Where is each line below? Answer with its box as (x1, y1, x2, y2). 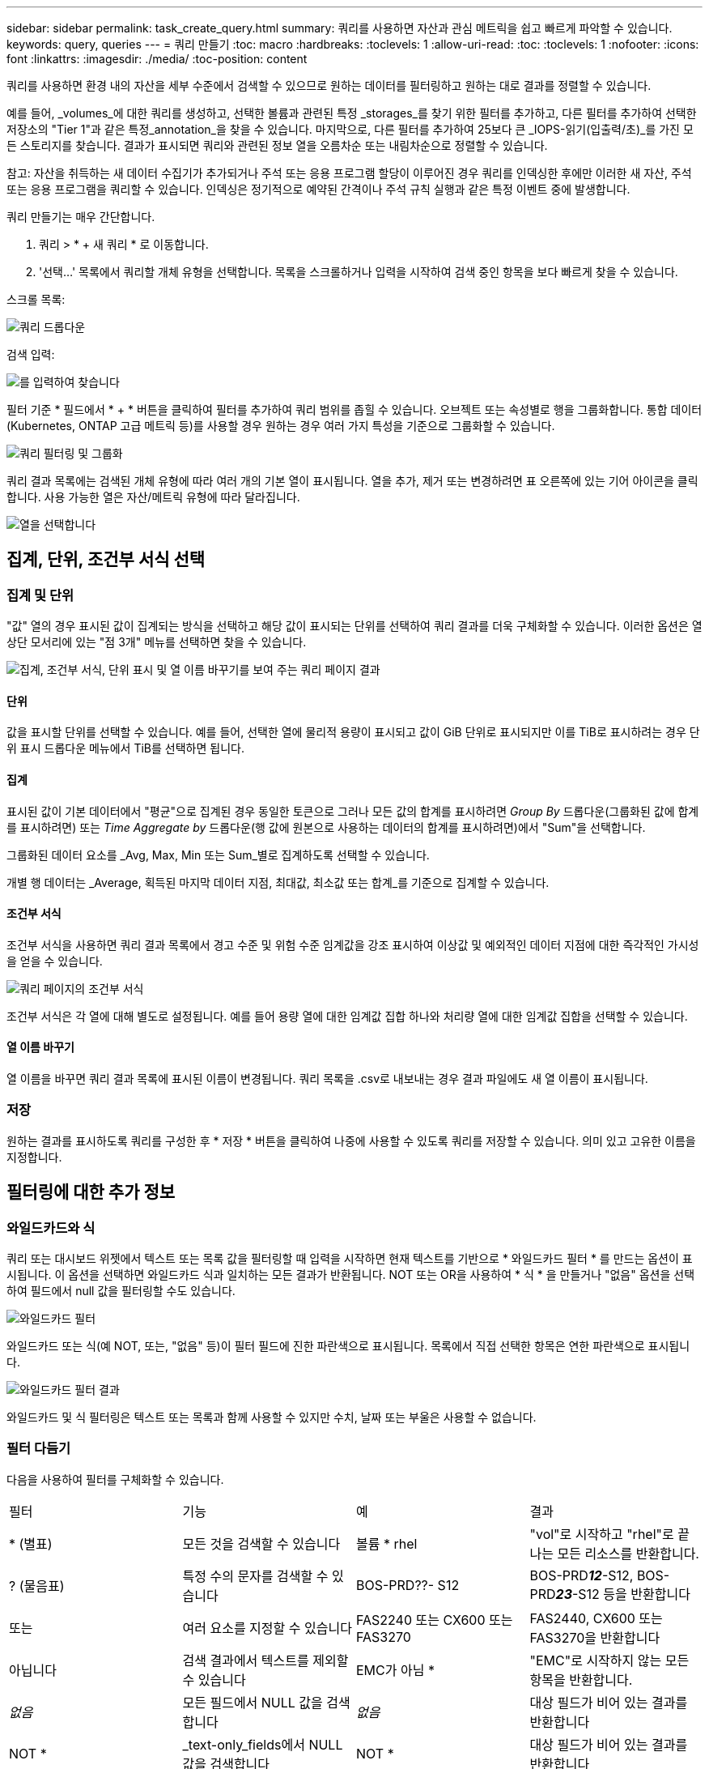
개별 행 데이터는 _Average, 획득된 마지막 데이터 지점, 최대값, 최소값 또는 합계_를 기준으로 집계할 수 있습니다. (6, 875, 550, 889)
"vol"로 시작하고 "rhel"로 (529, 1525, 674, 1542)
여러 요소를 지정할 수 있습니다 (182, 1619, 352, 1636)
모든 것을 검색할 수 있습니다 (182, 1535, 341, 1552)
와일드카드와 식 (6, 1219, 96, 1236)
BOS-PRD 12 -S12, (529, 1567, 634, 1584)
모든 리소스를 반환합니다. (557, 1545, 699, 1562)
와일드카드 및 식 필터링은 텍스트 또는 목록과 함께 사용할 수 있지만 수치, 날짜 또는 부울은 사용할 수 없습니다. (6, 1410, 537, 1425)
